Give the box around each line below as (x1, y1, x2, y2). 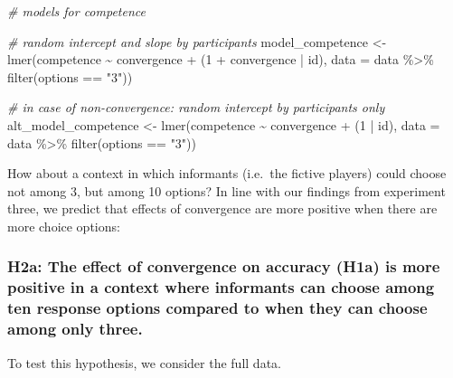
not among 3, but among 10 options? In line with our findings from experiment (7, 181, 446, 200)
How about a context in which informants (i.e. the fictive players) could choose (7, 164, 447, 183)
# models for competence (7, 2, 146, 20)
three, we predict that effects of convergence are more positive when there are (7, 199, 438, 218)
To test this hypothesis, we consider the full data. (7, 353, 281, 372)
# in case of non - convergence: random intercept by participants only (7, 98, 385, 117)
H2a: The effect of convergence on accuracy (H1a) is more (7, 255, 440, 278)
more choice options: (7, 216, 120, 235)
